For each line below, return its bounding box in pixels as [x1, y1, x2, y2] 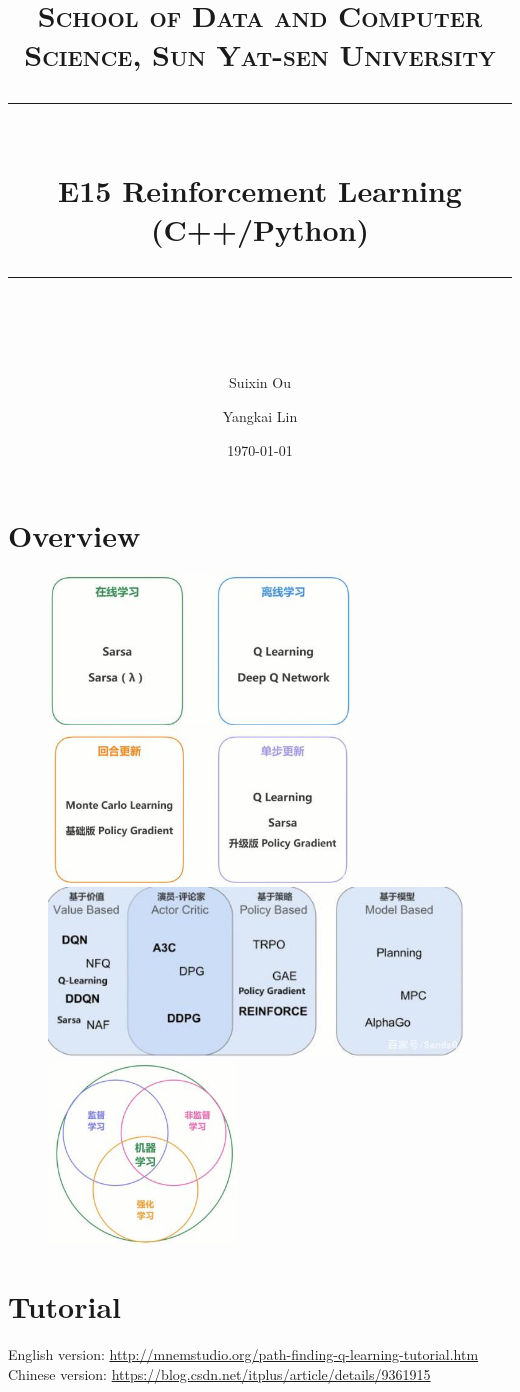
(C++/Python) [151, 208, 369, 249]
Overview [8, 515, 141, 556]
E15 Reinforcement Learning [58, 169, 462, 210]
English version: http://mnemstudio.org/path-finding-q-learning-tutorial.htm [8, 1344, 479, 1365]
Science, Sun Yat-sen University [24, 34, 496, 75]
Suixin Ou [229, 372, 291, 393]
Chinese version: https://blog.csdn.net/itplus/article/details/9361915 [8, 1363, 431, 1384]
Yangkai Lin [222, 405, 298, 426]
